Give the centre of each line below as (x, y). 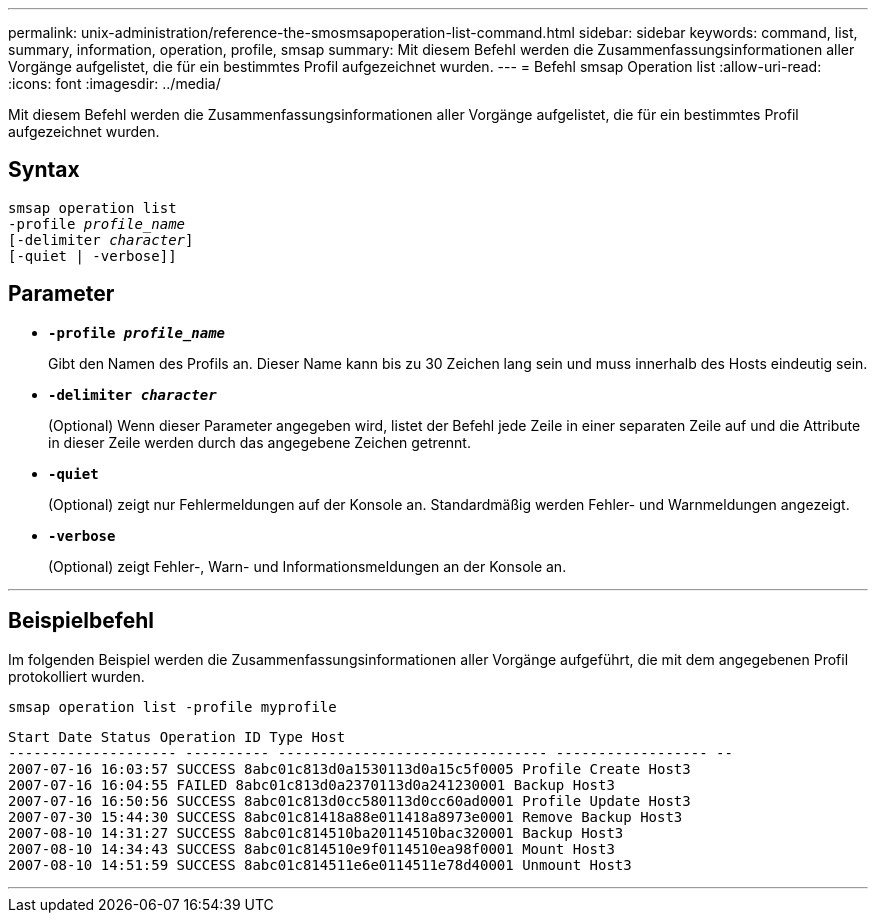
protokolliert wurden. (76, 676)
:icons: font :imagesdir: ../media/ (114, 83)
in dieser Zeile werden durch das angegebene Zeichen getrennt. (259, 442)
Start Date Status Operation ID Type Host (177, 736)
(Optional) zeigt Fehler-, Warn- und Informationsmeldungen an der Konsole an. (307, 566)
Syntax (44, 170)
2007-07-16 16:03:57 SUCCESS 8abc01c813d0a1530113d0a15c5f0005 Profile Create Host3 (349, 768)
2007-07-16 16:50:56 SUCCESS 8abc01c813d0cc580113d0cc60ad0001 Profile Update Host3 (349, 800)
